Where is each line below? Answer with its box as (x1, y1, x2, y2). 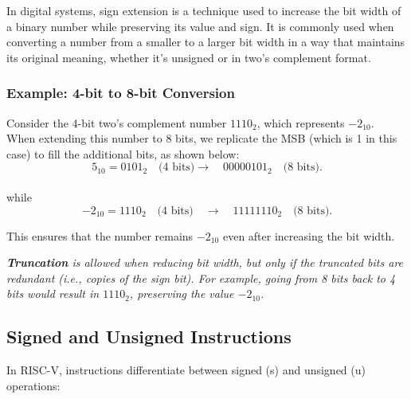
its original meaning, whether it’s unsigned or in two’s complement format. (6, 49, 371, 65)
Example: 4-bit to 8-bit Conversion (6, 83, 235, 103)
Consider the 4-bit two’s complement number (6, 114, 227, 131)
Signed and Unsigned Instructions (6, 324, 292, 349)
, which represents (256, 114, 345, 131)
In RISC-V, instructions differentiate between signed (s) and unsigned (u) (6, 362, 366, 378)
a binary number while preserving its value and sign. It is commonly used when (6, 18, 394, 34)
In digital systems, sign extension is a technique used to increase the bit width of (6, 2, 401, 18)
